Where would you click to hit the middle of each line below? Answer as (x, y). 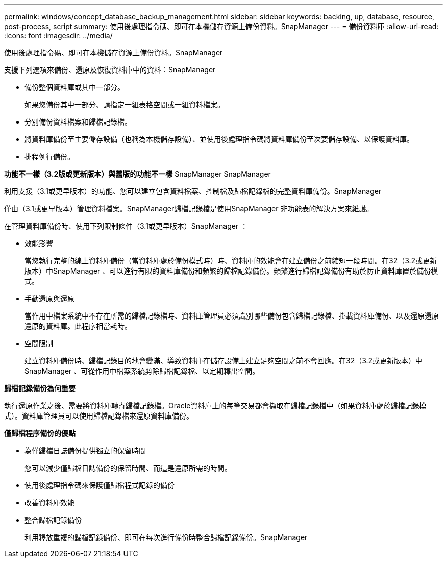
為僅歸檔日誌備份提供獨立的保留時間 (85, 450)
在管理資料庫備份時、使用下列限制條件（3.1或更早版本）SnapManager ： (126, 226)
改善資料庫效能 (49, 503)
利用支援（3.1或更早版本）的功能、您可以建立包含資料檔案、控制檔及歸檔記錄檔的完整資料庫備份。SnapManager (193, 191)
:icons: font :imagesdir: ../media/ (58, 35)
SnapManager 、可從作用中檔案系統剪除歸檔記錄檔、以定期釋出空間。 (142, 371)
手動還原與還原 (49, 298)
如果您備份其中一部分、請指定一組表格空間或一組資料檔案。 (125, 104)
